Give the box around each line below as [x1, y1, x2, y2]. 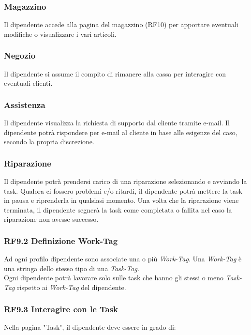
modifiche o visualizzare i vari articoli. [4, 29, 117, 39]
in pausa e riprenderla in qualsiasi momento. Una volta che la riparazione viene [4, 195, 239, 205]
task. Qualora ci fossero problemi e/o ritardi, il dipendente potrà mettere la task [4, 185, 242, 196]
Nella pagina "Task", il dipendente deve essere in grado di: [4, 321, 176, 332]
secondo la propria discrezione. [4, 137, 94, 147]
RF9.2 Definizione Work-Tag [4, 234, 118, 246]
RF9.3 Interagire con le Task [4, 303, 118, 315]
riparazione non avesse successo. [4, 214, 99, 224]
